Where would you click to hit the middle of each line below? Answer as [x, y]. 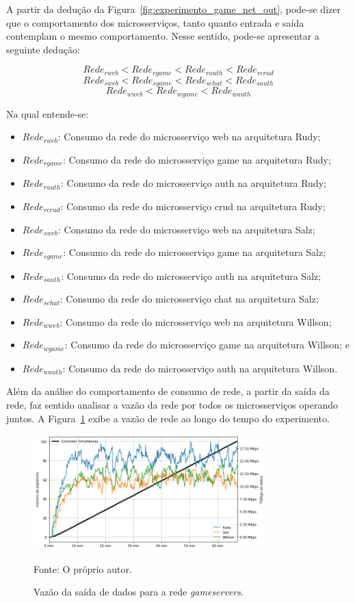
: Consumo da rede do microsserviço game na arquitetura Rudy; [197, 159]
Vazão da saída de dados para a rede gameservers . [139, 592]
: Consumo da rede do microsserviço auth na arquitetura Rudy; [193, 183]
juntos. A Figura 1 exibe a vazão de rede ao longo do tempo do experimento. [168, 418]
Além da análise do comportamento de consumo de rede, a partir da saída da [168, 391]
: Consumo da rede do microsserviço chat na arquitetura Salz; [189, 299]
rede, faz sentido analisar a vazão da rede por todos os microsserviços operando [172, 405]
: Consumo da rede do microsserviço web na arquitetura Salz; [186, 229]
